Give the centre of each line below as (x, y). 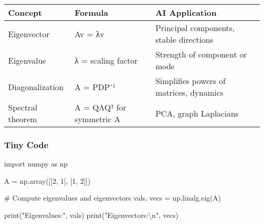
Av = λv (90, 34)
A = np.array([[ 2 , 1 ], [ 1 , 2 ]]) (47, 180)
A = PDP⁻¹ (95, 87)
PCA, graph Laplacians (197, 113)
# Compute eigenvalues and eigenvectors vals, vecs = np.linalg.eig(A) (112, 198)
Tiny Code (26, 144)
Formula (92, 12)
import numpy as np (36, 164)
